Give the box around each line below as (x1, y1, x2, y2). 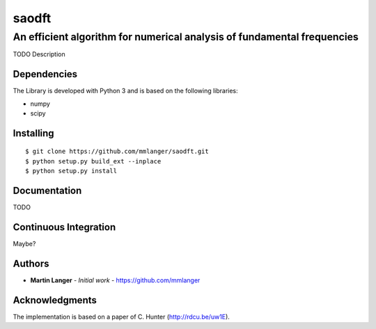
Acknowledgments (13, 294, 97, 306)
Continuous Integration (13, 221, 116, 233)
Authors (13, 257, 49, 269)
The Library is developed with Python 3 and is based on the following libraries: (13, 87, 238, 95)
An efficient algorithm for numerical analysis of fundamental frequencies (13, 31, 359, 43)
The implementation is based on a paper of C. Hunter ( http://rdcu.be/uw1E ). (13, 312, 230, 321)
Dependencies (13, 68, 78, 80)
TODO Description (13, 50, 65, 58)
